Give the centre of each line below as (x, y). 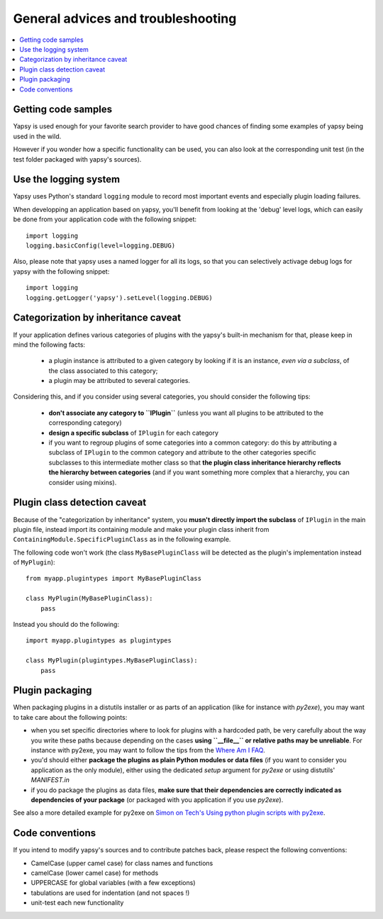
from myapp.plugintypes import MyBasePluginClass (114, 579)
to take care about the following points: (70, 717)
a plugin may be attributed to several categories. (120, 381)
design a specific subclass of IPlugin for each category (134, 433)
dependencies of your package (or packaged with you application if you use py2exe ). (157, 800)
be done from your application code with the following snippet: (105, 219)
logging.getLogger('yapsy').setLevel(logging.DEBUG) (119, 297)
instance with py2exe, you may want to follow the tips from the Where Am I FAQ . (148, 750)
